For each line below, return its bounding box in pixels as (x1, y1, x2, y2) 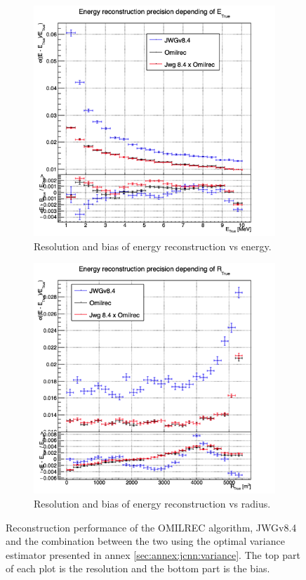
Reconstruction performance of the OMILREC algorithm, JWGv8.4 (6, 520, 297, 534)
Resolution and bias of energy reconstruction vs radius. (34, 496, 271, 510)
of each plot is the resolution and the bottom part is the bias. (6, 561, 270, 576)
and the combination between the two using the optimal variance (6, 534, 285, 548)
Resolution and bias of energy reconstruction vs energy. (34, 238, 272, 253)
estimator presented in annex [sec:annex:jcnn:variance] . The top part (6, 547, 301, 562)
